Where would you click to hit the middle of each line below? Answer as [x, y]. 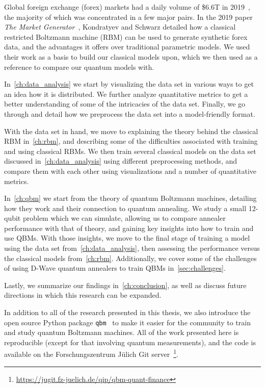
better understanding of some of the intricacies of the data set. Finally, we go [125, 104]
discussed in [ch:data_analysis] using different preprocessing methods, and [121, 161]
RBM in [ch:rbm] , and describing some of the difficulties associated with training [131, 141]
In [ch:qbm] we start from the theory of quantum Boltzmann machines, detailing [130, 198]
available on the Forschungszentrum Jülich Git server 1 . [91, 353]
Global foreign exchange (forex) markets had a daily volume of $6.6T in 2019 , [127, 7]
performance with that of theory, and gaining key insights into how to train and [129, 228]
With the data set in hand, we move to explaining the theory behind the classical [131, 131]
